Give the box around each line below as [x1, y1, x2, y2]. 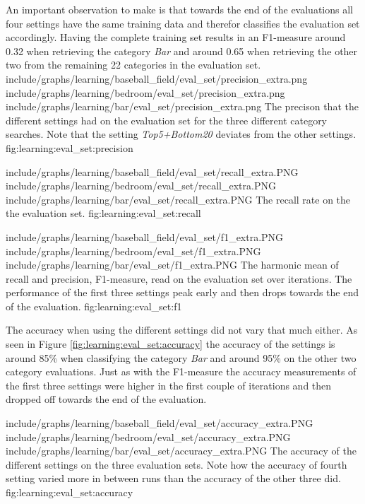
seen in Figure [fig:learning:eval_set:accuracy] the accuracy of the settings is [6, 336, 335, 351]
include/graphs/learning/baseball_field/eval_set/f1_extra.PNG [6, 229, 284, 244]
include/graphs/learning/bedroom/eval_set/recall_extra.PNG [6, 178, 276, 193]
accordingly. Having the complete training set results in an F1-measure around [6, 30, 346, 45]
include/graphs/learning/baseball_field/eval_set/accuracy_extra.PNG [6, 416, 313, 430]
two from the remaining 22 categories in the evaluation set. [6, 57, 261, 72]
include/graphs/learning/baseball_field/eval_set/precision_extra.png [6, 71, 308, 86]
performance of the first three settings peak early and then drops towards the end [6, 285, 359, 300]
